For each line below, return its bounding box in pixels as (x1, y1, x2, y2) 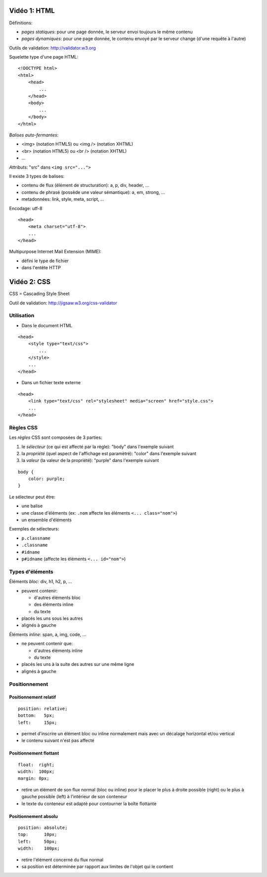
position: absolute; (18, 825, 68, 830)
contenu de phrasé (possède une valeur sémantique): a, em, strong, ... (21, 189, 165, 195)
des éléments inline (34, 601, 74, 607)
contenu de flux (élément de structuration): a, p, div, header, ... (21, 182, 149, 188)
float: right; (18, 761, 55, 767)
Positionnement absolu (9, 813, 58, 819)
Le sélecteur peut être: (9, 494, 55, 500)
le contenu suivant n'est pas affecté (21, 738, 95, 744)
